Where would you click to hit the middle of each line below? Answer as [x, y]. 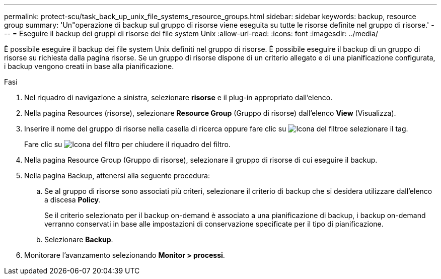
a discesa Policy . [73, 200]
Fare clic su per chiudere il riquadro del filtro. [127, 144]
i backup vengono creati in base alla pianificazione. [89, 66]
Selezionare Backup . [79, 239]
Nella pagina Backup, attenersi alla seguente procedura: [117, 176]
